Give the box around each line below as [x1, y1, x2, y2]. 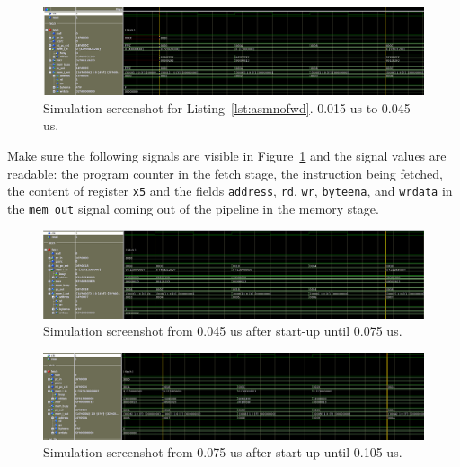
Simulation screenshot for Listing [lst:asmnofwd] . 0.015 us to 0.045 [43, 98, 411, 117]
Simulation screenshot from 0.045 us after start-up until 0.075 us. [43, 322, 402, 340]
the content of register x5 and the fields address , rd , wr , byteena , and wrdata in [7, 181, 453, 200]
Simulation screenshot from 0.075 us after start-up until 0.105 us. [43, 443, 402, 462]
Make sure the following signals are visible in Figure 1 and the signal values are [7, 145, 447, 164]
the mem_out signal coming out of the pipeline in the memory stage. [7, 198, 379, 217]
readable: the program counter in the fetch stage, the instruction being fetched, [7, 163, 443, 182]
